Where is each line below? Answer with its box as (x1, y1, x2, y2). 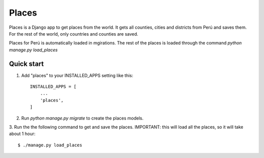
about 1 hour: (9, 131, 36, 137)
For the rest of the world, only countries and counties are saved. (9, 31, 139, 37)
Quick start (9, 59, 44, 68)
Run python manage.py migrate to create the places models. (21, 115, 144, 121)
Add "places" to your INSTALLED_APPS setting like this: (21, 72, 133, 78)
